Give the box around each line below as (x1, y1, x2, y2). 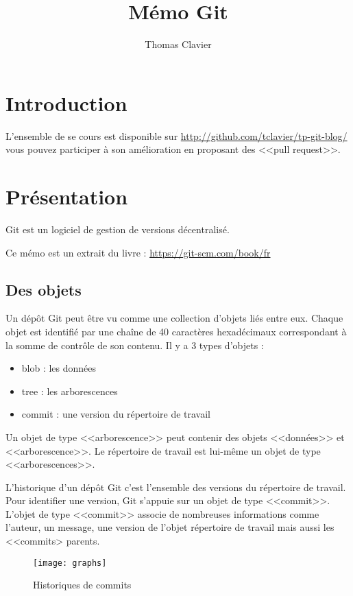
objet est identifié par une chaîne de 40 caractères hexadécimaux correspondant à (5, 324, 347, 338)
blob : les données (21, 361, 97, 375)
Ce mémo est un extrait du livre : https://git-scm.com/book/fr (5, 245, 271, 259)
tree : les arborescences (21, 383, 118, 398)
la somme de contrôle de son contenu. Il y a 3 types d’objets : (5, 337, 264, 352)
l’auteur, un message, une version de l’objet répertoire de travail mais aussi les (5, 520, 334, 534)
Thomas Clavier (145, 37, 212, 51)
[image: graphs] (33, 558, 107, 568)
